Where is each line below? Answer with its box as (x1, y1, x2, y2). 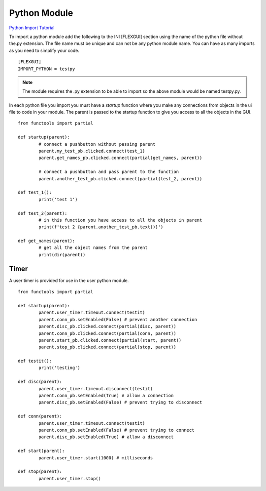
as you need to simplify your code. (9, 47, 80, 53)
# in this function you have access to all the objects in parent (38, 217, 202, 223)
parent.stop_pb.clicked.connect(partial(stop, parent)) (38, 344, 177, 350)
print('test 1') (38, 197, 78, 202)
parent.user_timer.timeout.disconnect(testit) (38, 386, 153, 391)
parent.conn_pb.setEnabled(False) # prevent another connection (38, 317, 197, 322)
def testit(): (18, 358, 52, 364)
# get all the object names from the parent (38, 245, 148, 250)
